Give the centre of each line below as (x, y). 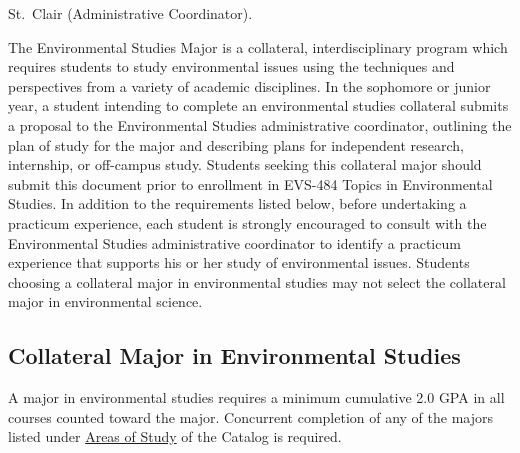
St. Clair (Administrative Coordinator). (130, 13)
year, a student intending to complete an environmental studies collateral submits (258, 105)
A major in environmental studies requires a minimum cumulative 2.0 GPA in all (256, 397)
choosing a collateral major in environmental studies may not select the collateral (257, 281)
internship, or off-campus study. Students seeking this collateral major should (245, 164)
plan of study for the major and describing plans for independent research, (236, 144)
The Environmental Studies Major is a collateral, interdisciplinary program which (258, 46)
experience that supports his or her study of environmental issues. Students (239, 262)
